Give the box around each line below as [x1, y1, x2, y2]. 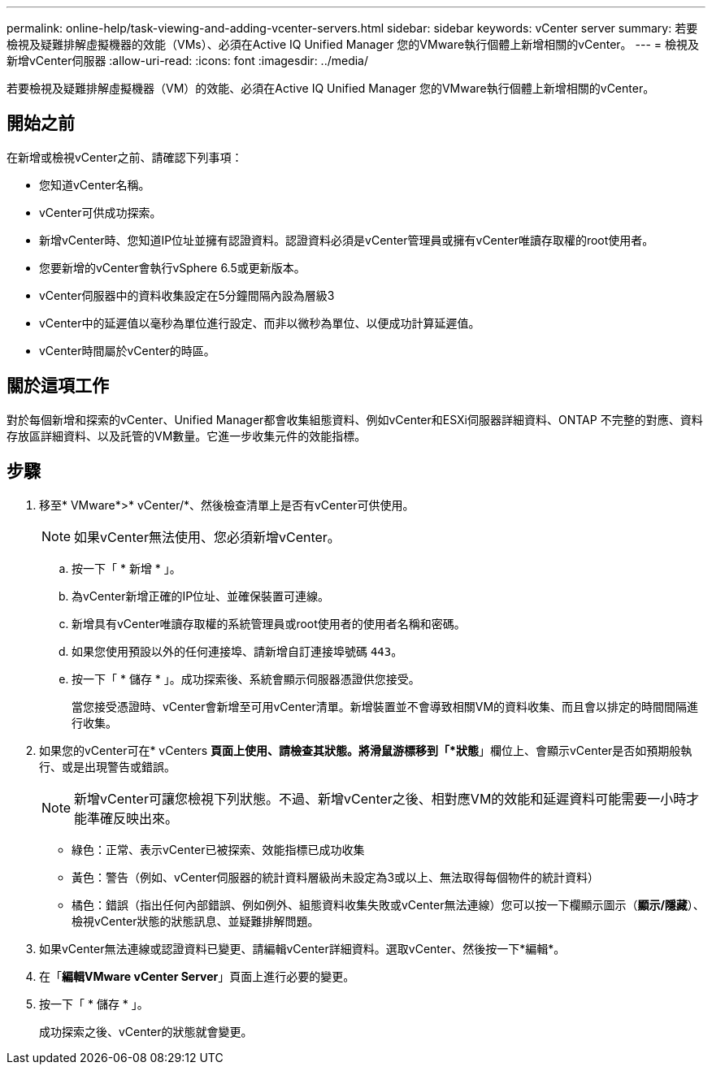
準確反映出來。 [87, 809, 179, 826]
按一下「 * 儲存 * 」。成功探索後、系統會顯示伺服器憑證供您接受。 [72, 671, 420, 686]
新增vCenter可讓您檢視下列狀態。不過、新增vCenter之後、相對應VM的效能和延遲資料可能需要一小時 [74, 790, 687, 807]
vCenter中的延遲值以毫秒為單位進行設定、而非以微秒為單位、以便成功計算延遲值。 [39, 315, 480, 330]
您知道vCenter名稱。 [39, 177, 150, 192]
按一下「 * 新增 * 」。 [72, 561, 181, 575]
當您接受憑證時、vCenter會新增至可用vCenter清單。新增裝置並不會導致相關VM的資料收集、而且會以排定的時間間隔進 [72, 699, 699, 713]
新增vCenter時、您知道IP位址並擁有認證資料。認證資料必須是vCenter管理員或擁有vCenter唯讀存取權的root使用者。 [39, 232, 654, 247]
